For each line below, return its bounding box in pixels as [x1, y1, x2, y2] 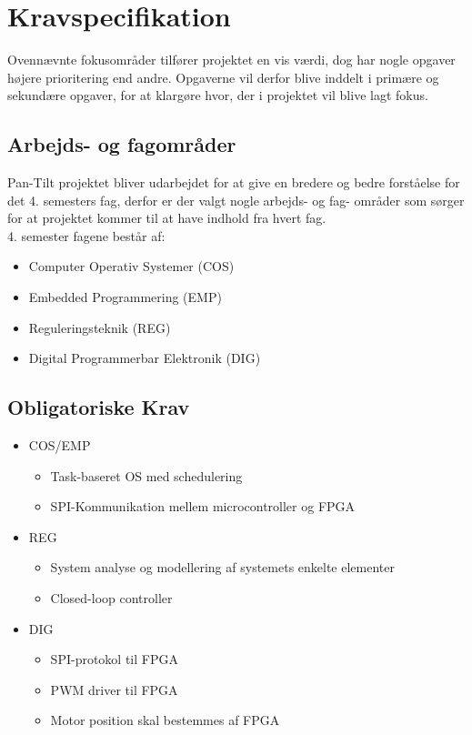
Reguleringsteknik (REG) [28, 317, 171, 337]
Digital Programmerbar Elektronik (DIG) [28, 348, 261, 367]
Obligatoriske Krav [7, 393, 190, 421]
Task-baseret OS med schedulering [50, 466, 243, 485]
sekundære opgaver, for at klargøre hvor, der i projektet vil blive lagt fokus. [7, 86, 428, 105]
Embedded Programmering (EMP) [28, 287, 222, 307]
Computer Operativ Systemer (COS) [28, 257, 235, 276]
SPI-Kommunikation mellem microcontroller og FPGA [50, 497, 356, 516]
